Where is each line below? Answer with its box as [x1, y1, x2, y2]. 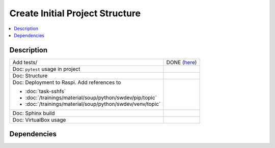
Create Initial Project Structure [9, 8, 141, 19]
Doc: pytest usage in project [12, 65, 80, 72]
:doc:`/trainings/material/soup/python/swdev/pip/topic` [25, 94, 157, 101]
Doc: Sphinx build [12, 109, 56, 116]
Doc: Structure [12, 72, 48, 79]
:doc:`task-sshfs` [25, 87, 66, 95]
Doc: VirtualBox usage [12, 116, 66, 123]
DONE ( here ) [166, 58, 197, 66]
